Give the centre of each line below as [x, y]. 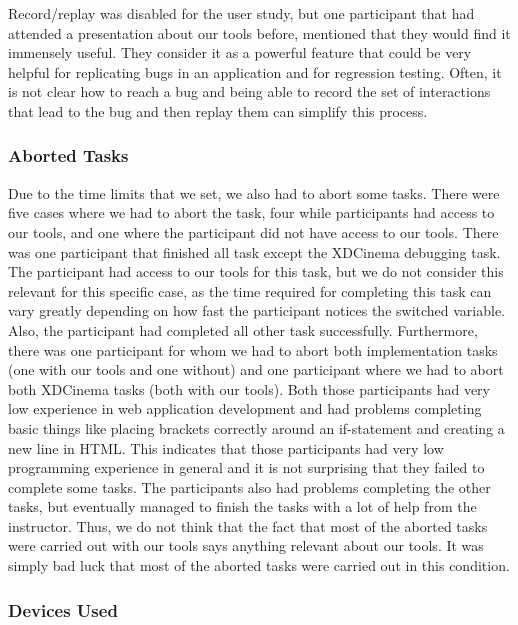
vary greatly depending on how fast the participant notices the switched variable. [257, 310]
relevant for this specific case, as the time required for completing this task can [250, 290]
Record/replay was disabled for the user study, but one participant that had [241, 13]
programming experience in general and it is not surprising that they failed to [246, 467]
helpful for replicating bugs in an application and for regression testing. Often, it [255, 71]
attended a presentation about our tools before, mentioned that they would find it [259, 32]
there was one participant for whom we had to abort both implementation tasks [253, 349]
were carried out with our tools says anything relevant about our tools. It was [246, 545]
